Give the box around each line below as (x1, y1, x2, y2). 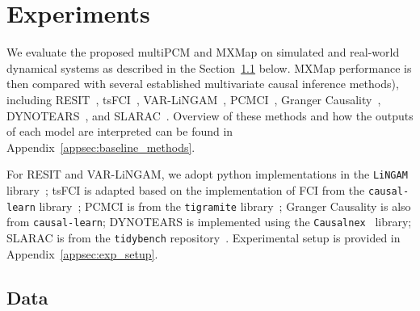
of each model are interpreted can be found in (6, 123, 233, 140)
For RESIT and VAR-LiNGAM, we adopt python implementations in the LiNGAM (6, 166, 408, 183)
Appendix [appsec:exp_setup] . (6, 245, 158, 262)
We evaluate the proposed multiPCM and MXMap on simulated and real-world (6, 44, 400, 61)
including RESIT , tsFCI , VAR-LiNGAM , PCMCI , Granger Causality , (6, 90, 381, 107)
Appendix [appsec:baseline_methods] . (6, 138, 195, 155)
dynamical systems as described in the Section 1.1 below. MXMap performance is (6, 59, 412, 76)
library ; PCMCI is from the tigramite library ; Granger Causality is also (39, 197, 411, 214)
